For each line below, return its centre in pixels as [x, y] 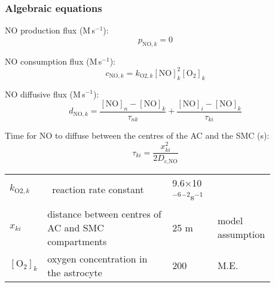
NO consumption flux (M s [54, 61]
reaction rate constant [98, 190]
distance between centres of [104, 213]
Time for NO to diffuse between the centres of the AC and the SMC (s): [137, 135]
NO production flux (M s [50, 30]
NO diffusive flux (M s [45, 94]
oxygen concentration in [97, 258]
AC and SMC [76, 227]
